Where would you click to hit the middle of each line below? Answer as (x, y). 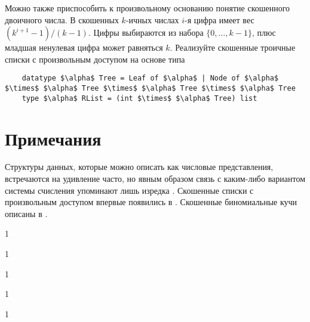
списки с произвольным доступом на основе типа (95, 59)
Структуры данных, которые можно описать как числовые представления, (139, 167)
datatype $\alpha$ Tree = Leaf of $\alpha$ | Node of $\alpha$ (150, 78)
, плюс (264, 32)
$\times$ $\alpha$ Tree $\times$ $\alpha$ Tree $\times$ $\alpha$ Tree (150, 89)
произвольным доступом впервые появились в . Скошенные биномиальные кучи (151, 202)
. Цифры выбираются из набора (146, 32)
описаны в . (26, 213)
